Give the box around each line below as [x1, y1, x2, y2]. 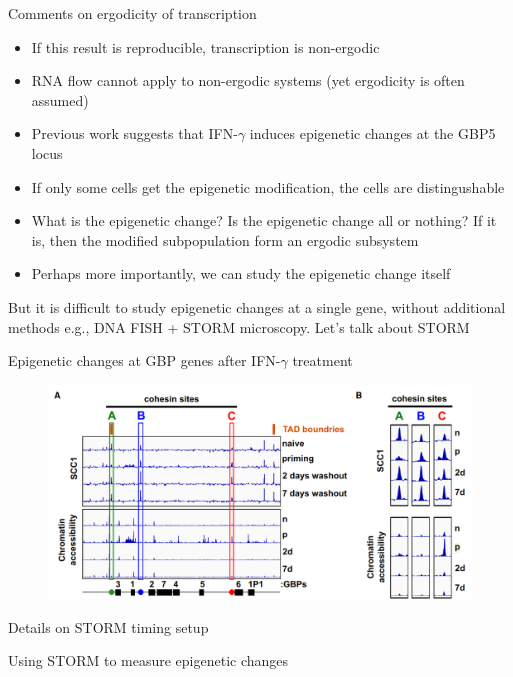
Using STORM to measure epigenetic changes [8, 650, 289, 671]
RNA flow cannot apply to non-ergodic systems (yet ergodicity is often [31, 70, 465, 91]
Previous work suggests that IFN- [31, 123, 238, 144]
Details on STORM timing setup [8, 616, 209, 637]
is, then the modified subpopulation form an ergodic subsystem [31, 229, 419, 250]
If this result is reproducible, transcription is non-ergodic [31, 36, 380, 57]
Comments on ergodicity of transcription [8, 3, 257, 23]
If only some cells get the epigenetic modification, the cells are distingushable [31, 176, 505, 197]
